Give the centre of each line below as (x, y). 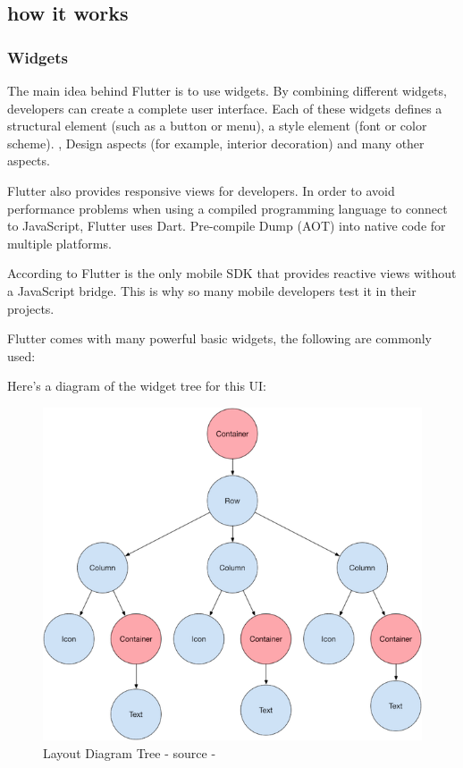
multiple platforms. (59, 243)
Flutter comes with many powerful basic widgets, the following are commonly (219, 338)
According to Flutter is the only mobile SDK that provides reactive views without (232, 273)
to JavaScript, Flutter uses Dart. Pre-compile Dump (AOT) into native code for (227, 226)
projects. (31, 308)
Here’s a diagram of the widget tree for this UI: (137, 386)
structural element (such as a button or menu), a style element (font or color (217, 126)
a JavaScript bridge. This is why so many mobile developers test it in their (212, 290)
